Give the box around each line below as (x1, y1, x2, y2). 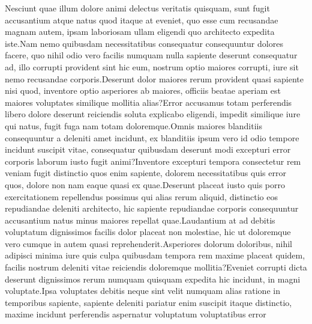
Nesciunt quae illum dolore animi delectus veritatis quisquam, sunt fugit (5, 2, 270, 14)
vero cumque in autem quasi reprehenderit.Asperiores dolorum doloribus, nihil (5, 237, 293, 249)
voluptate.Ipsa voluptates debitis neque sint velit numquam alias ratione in (5, 284, 280, 297)
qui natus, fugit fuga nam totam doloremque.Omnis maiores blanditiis (5, 119, 262, 132)
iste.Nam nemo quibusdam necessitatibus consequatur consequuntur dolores (5, 37, 283, 49)
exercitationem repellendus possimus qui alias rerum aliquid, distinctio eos (5, 190, 278, 203)
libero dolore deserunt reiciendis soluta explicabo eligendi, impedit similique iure (5, 108, 301, 120)
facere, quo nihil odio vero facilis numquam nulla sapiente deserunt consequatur (5, 49, 298, 61)
